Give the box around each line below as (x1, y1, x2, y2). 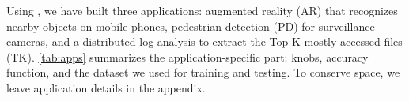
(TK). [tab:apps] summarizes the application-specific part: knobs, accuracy (6, 48, 369, 65)
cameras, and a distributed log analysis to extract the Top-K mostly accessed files (6, 33, 403, 50)
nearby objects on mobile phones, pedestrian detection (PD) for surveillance (6, 17, 375, 34)
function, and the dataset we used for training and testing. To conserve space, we (6, 64, 400, 80)
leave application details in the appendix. (6, 79, 206, 95)
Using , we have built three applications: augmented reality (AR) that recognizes (6, 2, 398, 18)
